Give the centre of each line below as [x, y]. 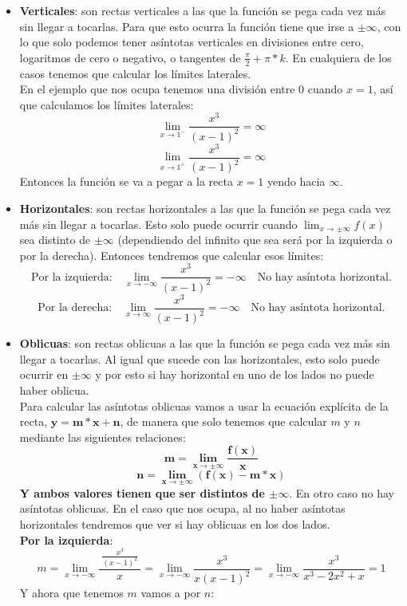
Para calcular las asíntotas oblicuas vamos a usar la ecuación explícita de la [204, 405]
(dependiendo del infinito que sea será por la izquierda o [255, 240]
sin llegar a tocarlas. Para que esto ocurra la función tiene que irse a [187, 26]
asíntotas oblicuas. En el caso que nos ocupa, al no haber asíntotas [182, 508]
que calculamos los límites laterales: [107, 104]
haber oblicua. [54, 390]
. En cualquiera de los [338, 57]
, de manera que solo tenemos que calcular [223, 421]
